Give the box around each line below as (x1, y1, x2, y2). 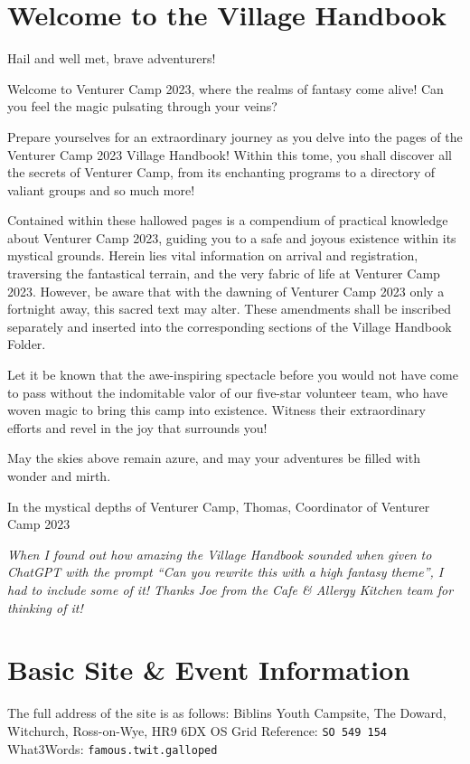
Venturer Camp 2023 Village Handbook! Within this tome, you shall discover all (7, 145, 452, 164)
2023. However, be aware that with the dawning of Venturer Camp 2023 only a (7, 281, 445, 300)
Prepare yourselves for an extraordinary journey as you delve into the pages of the (7, 127, 463, 146)
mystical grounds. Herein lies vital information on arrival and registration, (7, 246, 418, 265)
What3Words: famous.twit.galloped (7, 739, 218, 758)
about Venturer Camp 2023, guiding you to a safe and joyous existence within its (7, 228, 456, 247)
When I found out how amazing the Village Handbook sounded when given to (7, 544, 432, 563)
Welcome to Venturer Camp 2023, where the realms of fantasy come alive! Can (7, 79, 444, 98)
